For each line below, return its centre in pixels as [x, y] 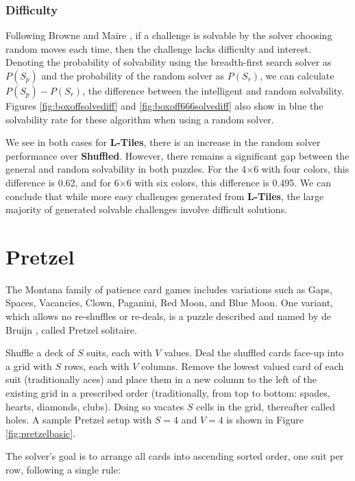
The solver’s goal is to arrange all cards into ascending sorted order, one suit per [175, 456]
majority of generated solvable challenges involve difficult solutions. [147, 209]
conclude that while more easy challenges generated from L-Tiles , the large [165, 196]
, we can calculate [297, 75]
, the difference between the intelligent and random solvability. [213, 90]
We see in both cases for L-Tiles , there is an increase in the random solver [163, 142]
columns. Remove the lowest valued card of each [243, 366]
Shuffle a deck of [40, 353]
